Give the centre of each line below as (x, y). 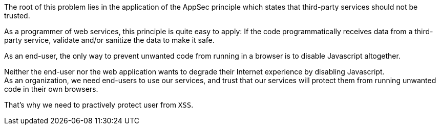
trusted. (17, 16)
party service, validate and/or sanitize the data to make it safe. (109, 40)
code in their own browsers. (51, 89)
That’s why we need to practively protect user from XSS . (99, 105)
